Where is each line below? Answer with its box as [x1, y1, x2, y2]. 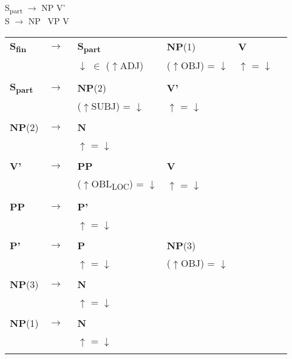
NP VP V [28, 15, 69, 27]
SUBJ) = [91, 99, 131, 113]
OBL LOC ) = [91, 176, 144, 193]
